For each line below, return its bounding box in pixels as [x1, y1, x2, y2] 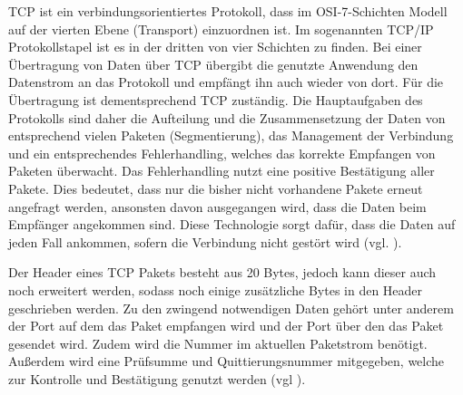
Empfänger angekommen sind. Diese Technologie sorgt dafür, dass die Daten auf [8, 215, 456, 234]
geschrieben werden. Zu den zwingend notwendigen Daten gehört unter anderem [8, 298, 454, 317]
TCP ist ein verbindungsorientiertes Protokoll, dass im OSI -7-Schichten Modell [8, 2, 448, 20]
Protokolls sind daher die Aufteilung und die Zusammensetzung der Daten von [8, 108, 446, 127]
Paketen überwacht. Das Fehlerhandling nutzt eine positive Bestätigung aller [8, 161, 435, 180]
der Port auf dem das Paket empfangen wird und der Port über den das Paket [8, 316, 444, 335]
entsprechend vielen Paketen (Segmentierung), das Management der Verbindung [8, 126, 454, 145]
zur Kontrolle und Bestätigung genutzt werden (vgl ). [8, 369, 306, 388]
